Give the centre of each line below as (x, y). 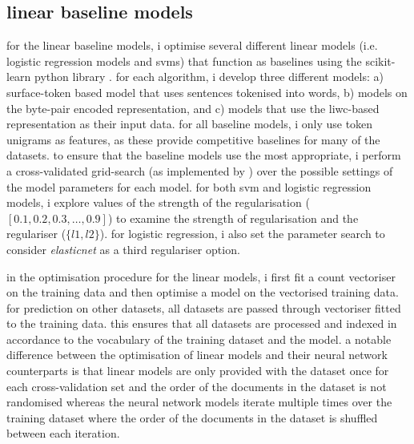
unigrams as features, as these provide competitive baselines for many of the (193, 139)
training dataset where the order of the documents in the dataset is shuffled (192, 417)
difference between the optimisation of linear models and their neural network (197, 355)
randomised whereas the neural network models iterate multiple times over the (199, 402)
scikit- (380, 61)
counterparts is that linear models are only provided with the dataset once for (198, 371)
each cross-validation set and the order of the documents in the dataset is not (197, 386)
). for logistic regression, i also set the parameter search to (242, 234)
